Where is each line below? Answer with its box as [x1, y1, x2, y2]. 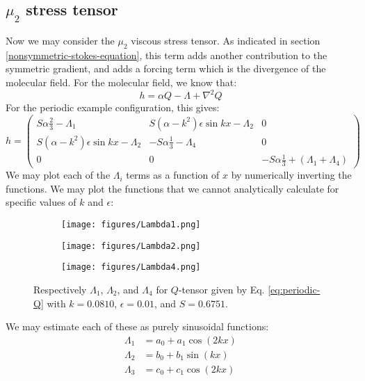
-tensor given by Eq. [178, 282, 265, 296]
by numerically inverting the [231, 168, 352, 182]
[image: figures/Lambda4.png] [61, 262, 201, 273]
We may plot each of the [6, 168, 111, 182]
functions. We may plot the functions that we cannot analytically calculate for [6, 181, 339, 195]
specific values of [6, 195, 76, 209]
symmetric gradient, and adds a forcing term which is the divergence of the [6, 61, 326, 76]
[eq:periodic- [268, 282, 321, 296]
